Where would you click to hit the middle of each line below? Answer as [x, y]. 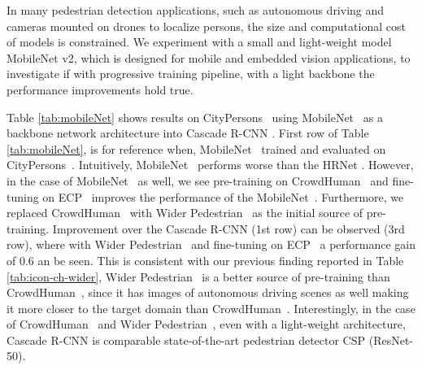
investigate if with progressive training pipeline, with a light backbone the [191, 74]
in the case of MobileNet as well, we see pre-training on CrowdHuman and [198, 180]
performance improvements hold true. [100, 89]
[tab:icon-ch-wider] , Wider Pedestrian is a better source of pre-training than [198, 276]
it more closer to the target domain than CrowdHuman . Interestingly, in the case [211, 308]
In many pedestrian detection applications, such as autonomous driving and [196, 10]
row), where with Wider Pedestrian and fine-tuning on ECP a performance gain [211, 244]
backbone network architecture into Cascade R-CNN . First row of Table [188, 133]
